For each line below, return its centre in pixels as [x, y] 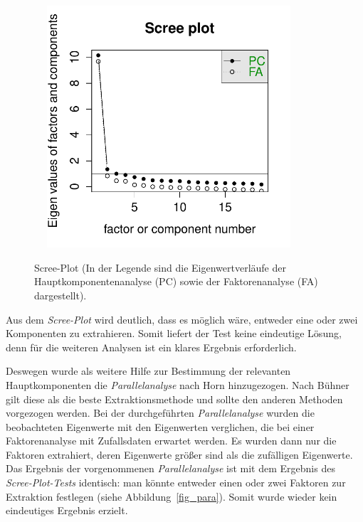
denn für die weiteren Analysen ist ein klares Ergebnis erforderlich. [151, 347]
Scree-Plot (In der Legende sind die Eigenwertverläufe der [160, 267]
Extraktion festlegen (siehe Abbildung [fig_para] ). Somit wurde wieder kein [172, 496]
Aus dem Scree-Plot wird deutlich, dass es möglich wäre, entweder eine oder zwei [182, 319]
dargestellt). [60, 295]
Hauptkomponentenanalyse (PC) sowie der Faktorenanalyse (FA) [176, 281]
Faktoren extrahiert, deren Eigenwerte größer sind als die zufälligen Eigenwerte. [179, 454]
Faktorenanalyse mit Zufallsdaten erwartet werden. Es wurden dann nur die [171, 441]
